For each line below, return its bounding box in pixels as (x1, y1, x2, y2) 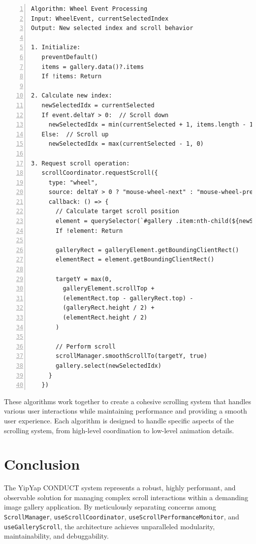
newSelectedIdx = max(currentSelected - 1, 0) (48, 140, 204, 148)
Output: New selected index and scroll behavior (31, 25, 193, 32)
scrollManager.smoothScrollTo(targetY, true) (56, 352, 207, 360)
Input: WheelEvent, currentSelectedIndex (31, 15, 169, 22)
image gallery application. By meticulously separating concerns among (4, 502, 216, 512)
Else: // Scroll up (41, 130, 109, 138)
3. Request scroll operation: (31, 160, 130, 167)
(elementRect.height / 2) (63, 314, 148, 321)
